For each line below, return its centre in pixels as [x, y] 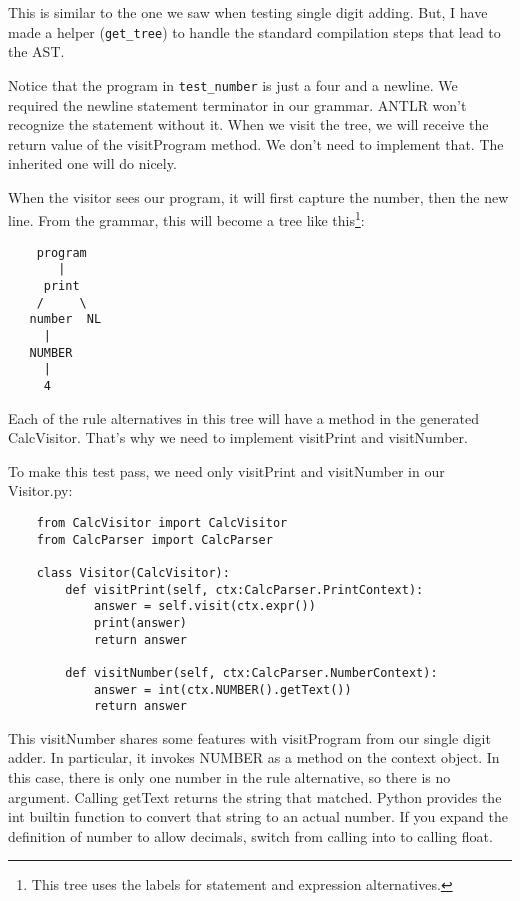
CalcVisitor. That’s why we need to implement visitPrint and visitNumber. [238, 437]
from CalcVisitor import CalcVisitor [162, 523]
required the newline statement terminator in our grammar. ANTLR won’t [237, 104]
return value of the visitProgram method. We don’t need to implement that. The [256, 143]
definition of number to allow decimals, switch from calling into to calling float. [250, 835]
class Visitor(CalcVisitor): [133, 572]
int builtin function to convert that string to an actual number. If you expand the [258, 816]
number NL [65, 319]
